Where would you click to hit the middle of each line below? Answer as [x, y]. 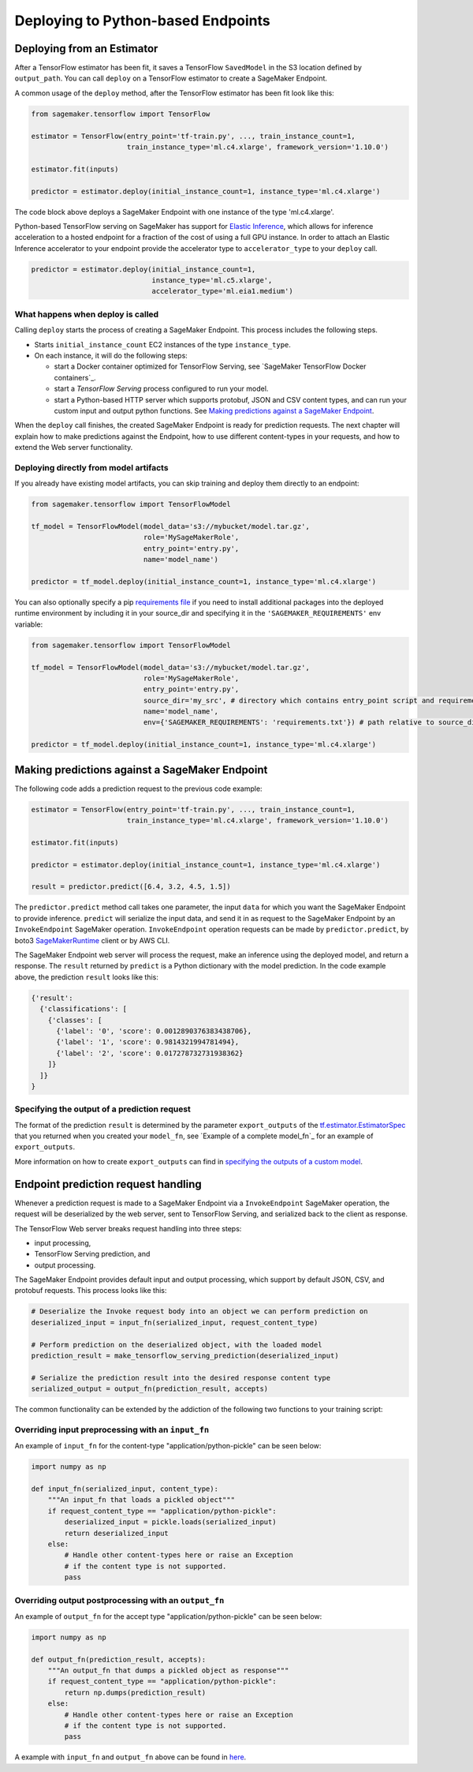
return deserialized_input [116, 1533]
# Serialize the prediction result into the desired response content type [181, 1378]
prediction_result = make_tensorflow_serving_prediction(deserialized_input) [185, 1356]
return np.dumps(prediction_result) [135, 1692]
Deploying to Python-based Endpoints [143, 21]
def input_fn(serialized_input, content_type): [125, 1489]
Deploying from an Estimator [86, 49]
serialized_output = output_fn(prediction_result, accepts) [150, 1389]
